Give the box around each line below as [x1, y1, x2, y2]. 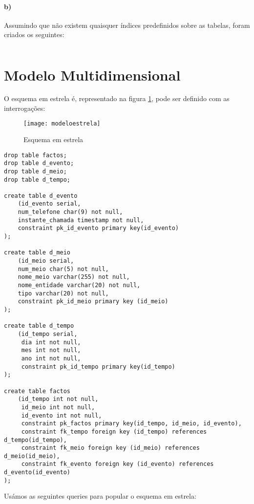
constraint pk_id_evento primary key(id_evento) [18, 225, 179, 232]
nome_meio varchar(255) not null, [18, 273, 130, 281]
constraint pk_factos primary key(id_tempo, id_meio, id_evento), [21, 420, 242, 427]
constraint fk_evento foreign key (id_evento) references [21, 461, 214, 468]
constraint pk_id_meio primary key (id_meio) [18, 298, 169, 305]
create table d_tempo [4, 322, 74, 330]
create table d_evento [4, 192, 78, 199]
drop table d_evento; [4, 160, 74, 167]
